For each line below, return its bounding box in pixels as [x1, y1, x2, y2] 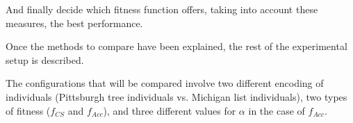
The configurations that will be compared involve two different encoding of [6, 76, 324, 90]
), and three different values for [103, 103, 236, 117]
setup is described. [6, 52, 84, 67]
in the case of [248, 103, 305, 117]
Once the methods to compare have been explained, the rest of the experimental [6, 39, 347, 54]
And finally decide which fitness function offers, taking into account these [6, 2, 318, 16]
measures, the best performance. [6, 15, 143, 30]
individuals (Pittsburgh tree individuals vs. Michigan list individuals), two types [6, 89, 347, 104]
